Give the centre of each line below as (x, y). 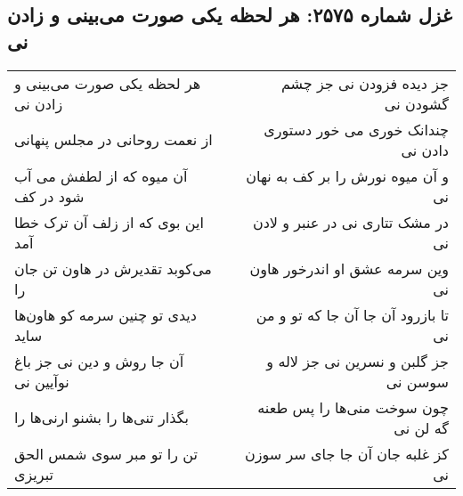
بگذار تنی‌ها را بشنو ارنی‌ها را (102, 418)
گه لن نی (421, 427)
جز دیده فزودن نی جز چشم (365, 83)
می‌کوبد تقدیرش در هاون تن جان (113, 268)
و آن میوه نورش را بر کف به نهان (347, 175)
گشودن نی (416, 103)
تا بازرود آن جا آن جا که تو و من (352, 314)
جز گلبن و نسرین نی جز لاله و (357, 361)
